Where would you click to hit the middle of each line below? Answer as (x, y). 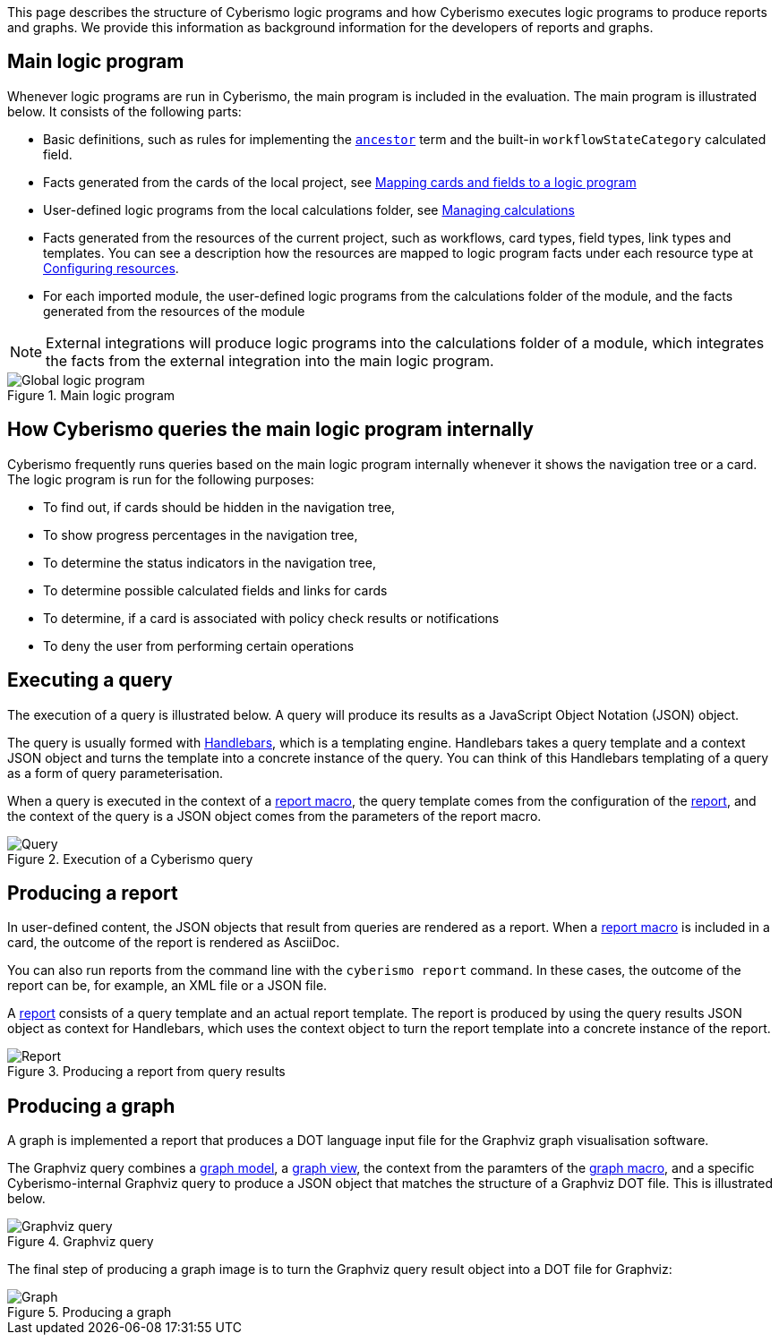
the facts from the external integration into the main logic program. (270, 360)
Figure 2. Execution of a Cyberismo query (130, 859)
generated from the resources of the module (174, 311)
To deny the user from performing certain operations (199, 645)
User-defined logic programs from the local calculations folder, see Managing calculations (309, 209)
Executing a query (90, 680)
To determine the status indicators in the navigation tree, (210, 562)
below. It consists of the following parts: (124, 111)
